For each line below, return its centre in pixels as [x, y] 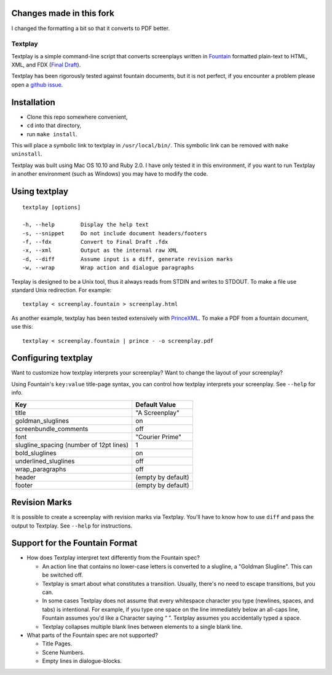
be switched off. [62, 575]
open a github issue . [37, 84]
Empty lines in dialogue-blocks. [82, 661]
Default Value [156, 404]
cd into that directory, [54, 125]
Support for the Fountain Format [74, 543]
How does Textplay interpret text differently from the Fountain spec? [113, 558]
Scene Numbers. [64, 652]
